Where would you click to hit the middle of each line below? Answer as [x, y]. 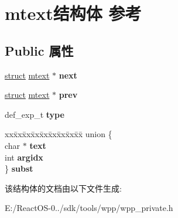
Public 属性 [39, 50]
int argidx [24, 157]
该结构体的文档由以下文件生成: [63, 188]
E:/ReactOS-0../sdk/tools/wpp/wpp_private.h [89, 208]
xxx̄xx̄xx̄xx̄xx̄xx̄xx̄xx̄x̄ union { [59, 134]
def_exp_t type [35, 114]
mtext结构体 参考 [73, 13]
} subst [19, 168]
